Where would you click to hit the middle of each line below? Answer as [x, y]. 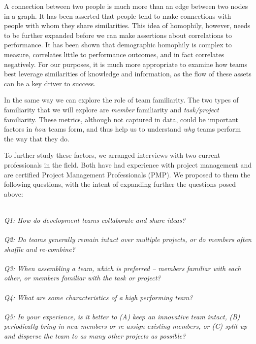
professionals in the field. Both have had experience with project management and [128, 164]
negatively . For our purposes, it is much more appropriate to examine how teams [126, 64]
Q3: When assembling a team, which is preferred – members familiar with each [123, 268]
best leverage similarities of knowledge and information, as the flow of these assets [128, 74]
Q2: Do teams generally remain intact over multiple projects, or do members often [128, 239]
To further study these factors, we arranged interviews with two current [112, 155]
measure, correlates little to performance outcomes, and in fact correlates [114, 54]
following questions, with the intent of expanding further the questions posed [120, 184]
